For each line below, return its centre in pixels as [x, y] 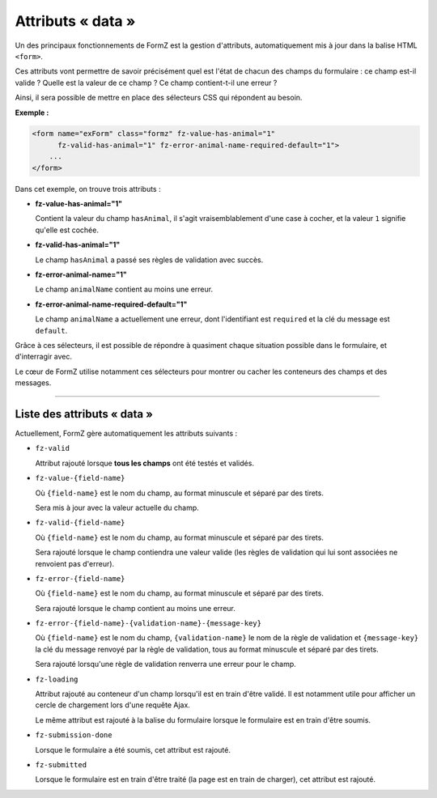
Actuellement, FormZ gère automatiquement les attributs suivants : [126, 434]
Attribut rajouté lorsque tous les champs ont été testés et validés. [145, 463]
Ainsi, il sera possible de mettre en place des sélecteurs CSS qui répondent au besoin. [159, 98]
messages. [33, 383]
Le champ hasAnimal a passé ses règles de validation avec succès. [149, 260]
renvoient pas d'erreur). [75, 563]
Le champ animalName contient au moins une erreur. [124, 289]
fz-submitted [61, 765]
